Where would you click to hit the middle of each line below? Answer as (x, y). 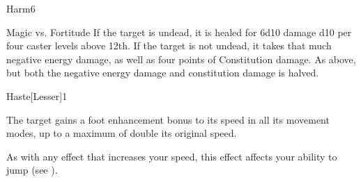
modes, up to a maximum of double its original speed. (122, 133)
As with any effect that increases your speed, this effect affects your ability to (172, 156)
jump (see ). (32, 170)
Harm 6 (21, 8)
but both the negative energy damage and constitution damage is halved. (163, 73)
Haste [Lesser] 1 (37, 96)
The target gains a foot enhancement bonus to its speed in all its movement (168, 119)
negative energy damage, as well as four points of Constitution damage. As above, (181, 59)
